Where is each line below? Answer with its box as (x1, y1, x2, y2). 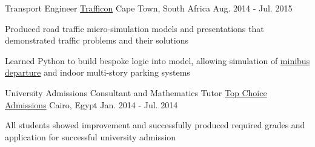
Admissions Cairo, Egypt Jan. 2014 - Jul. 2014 (5, 98, 178, 111)
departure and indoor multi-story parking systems (5, 66, 190, 79)
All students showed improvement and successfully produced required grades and (5, 119, 305, 131)
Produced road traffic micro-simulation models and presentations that (5, 22, 264, 34)
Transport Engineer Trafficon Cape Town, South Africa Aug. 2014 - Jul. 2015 (5, 2, 293, 14)
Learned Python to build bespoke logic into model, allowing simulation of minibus (5, 54, 310, 67)
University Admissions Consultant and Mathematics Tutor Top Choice (5, 86, 267, 99)
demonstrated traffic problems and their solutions (5, 34, 189, 47)
